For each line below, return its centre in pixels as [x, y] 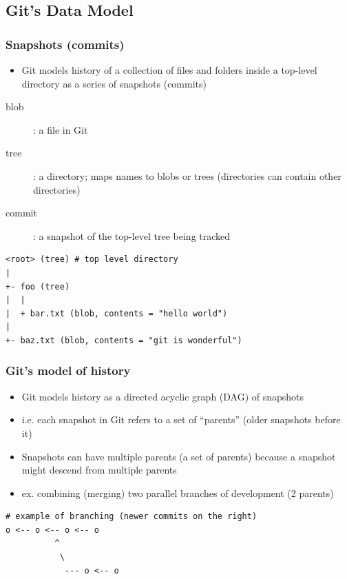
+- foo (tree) [38, 286]
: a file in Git [61, 129]
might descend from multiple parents [99, 470]
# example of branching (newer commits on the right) [132, 517]
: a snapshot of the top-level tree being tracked [132, 235]
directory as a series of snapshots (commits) [114, 83]
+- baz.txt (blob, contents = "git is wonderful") [124, 340]
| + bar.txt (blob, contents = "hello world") [117, 313]
